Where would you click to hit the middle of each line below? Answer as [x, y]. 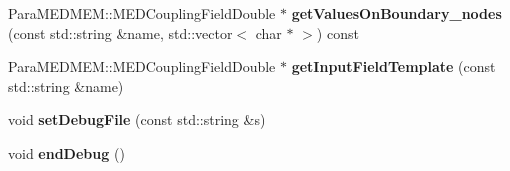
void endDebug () [66, 152]
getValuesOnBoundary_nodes [396, 13]
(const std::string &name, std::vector [120, 32]
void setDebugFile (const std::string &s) [137, 119]
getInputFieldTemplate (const [393, 66]
